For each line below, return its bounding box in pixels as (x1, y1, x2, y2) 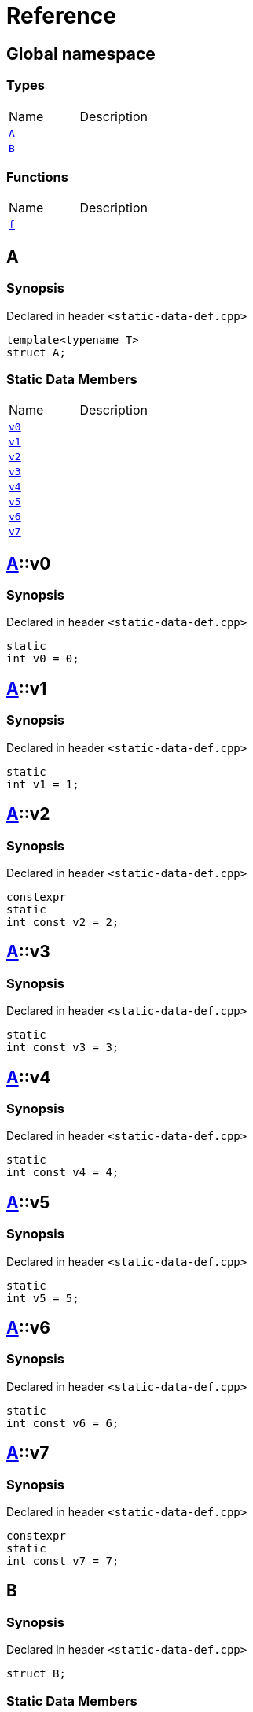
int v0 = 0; (6, 652, 79, 666)
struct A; (6, 345, 66, 359)
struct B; (6, 1667, 66, 1681)
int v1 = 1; (6, 777, 79, 791)
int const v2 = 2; (6, 915, 119, 928)
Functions (6, 168, 68, 185)
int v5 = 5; (6, 1291, 79, 1304)
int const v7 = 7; (6, 1555, 119, 1568)
